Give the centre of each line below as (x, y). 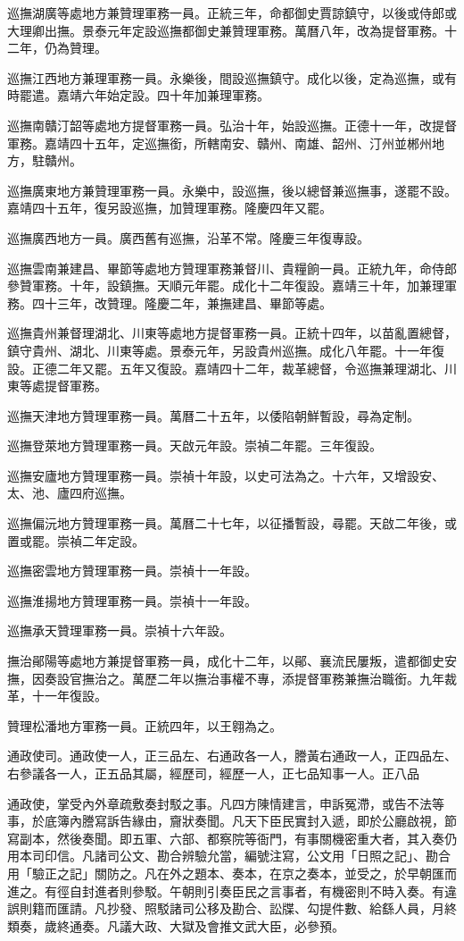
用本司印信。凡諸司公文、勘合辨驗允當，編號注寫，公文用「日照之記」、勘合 (229, 856)
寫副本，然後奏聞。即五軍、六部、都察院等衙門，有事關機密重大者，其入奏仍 (232, 838)
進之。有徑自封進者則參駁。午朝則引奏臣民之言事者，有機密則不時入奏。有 (226, 891)
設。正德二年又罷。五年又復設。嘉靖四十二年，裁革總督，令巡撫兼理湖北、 (226, 368)
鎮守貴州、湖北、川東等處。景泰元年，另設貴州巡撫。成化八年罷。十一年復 (226, 350)
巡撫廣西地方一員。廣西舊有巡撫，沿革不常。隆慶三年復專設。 (188, 237)
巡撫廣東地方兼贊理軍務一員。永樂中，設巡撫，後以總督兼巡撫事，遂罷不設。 (232, 190)
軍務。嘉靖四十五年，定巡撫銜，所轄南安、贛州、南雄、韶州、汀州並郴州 (220, 143)
